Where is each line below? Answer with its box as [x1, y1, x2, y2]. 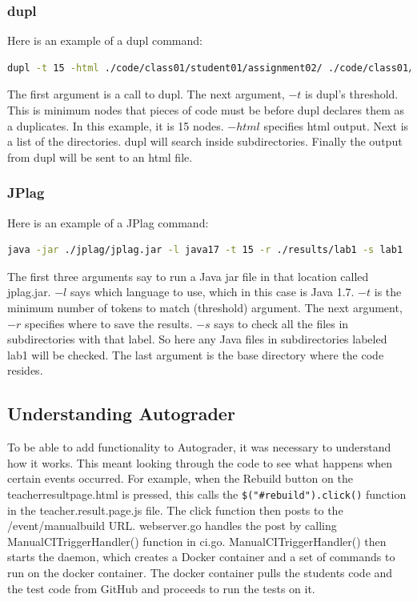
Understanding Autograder [7, 401, 235, 426]
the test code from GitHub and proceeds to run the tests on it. [7, 580, 315, 596]
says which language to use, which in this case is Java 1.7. [70, 283, 355, 300]
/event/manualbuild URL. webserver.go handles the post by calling [7, 517, 337, 534]
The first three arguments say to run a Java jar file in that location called [7, 267, 369, 284]
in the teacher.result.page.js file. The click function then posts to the [7, 501, 343, 518]
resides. [7, 362, 43, 379]
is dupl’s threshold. [305, 86, 399, 102]
